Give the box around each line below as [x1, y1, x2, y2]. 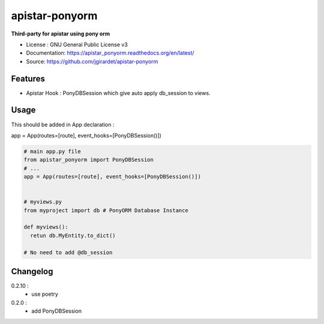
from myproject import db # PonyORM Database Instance [23, 207, 188, 213]
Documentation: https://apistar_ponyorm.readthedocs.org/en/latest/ [26, 49, 194, 57]
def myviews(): [23, 224, 68, 231]
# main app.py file [23, 148, 81, 154]
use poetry [31, 290, 58, 298]
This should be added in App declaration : [11, 121, 115, 128]
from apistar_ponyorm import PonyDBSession [23, 156, 154, 164]
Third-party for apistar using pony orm [11, 30, 110, 37]
